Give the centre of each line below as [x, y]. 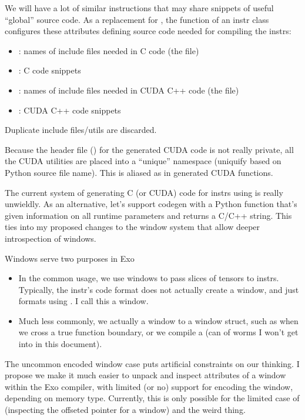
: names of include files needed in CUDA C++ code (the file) [129, 90]
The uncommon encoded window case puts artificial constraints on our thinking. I [152, 363]
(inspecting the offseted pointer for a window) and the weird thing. [125, 410]
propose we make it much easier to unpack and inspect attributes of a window [145, 375]
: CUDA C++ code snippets [70, 110]
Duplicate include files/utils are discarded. [81, 130]
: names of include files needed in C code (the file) [109, 50]
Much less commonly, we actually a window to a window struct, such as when [158, 320]
